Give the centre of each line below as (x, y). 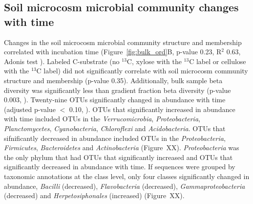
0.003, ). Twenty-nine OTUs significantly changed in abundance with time (115, 100)
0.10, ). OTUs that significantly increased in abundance (152, 109)
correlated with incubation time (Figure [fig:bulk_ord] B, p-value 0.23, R (113, 52)
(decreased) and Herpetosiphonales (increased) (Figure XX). (94, 195)
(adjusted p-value (30, 109)
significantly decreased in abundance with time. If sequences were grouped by (120, 167)
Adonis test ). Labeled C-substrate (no (62, 61)
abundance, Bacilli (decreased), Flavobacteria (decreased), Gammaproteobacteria (125, 186)
